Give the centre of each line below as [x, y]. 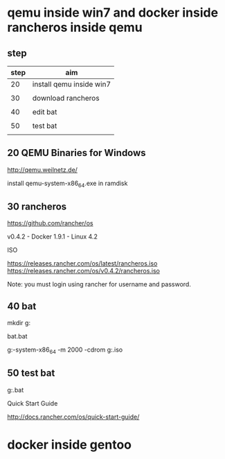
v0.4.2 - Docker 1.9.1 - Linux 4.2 [53, 236]
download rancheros [66, 98]
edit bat [45, 112]
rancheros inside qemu [75, 27]
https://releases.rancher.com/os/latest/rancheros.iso [82, 263]
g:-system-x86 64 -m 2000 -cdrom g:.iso [65, 350]
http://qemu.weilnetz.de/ [43, 170]
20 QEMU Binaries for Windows [77, 153]
